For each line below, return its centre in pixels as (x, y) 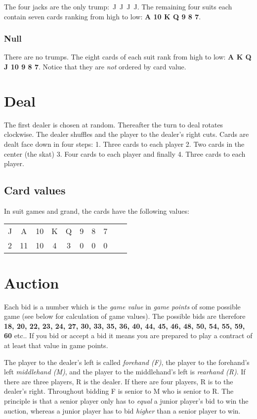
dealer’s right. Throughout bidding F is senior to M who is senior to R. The (119, 391)
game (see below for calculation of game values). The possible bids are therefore (125, 316)
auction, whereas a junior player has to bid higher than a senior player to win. (122, 410)
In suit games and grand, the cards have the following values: (97, 210)
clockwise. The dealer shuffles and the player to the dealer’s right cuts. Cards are (127, 134)
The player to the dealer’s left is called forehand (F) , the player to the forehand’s (127, 362)
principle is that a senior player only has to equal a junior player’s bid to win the (126, 400)
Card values (35, 190)
